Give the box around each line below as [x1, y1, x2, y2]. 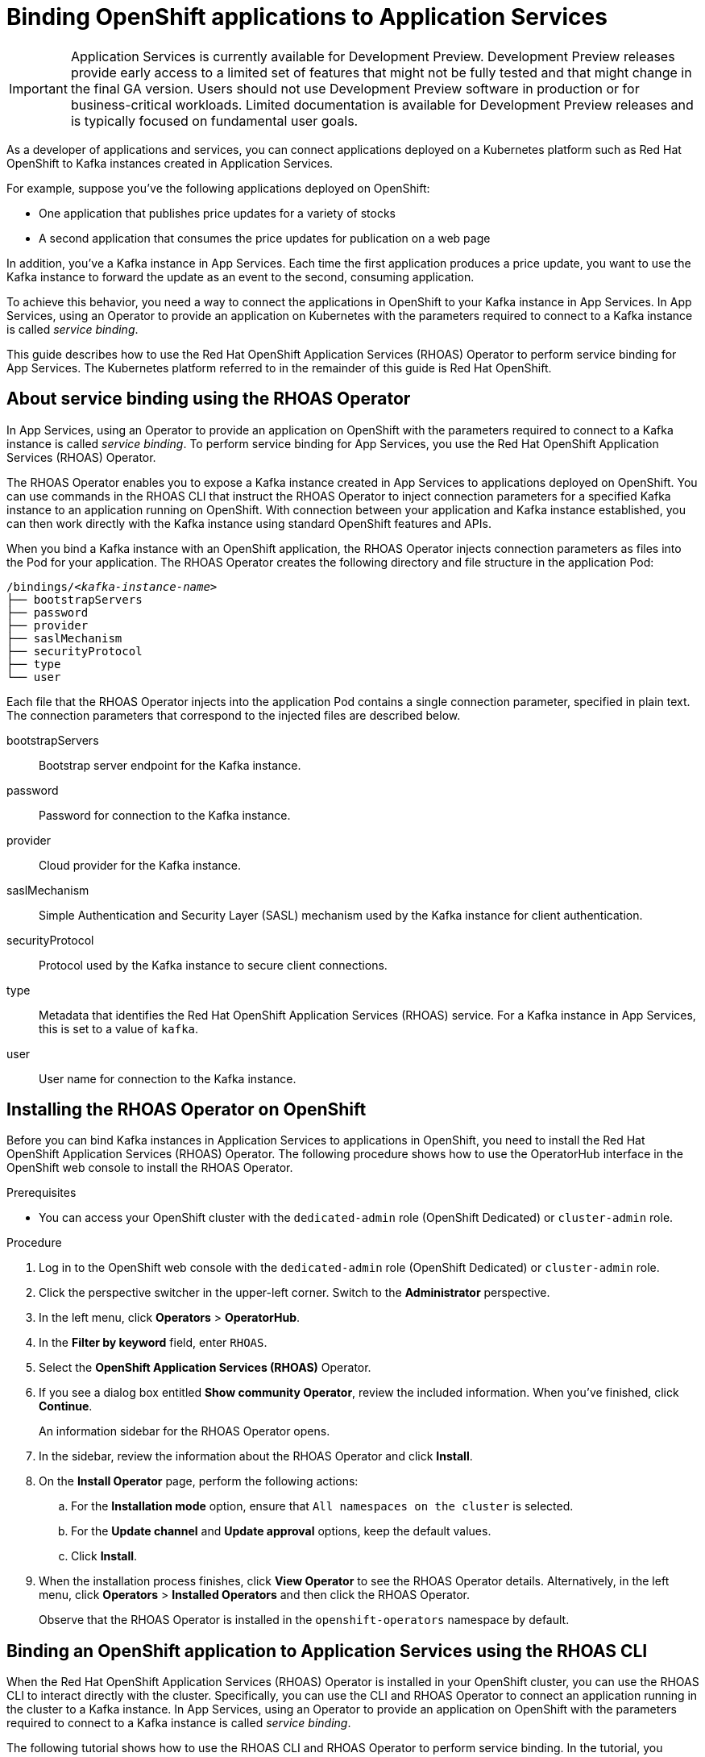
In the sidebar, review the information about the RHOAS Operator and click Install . [39, 1449, 473, 1464]
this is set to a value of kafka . [39, 1021, 199, 1036]
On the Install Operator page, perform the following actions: [39, 1474, 359, 1489]
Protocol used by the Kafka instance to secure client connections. [39, 957, 388, 972]
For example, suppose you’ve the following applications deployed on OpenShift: [6, 181, 430, 195]
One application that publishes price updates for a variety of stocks [39, 206, 396, 220]
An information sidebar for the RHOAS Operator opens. [39, 1424, 330, 1439]
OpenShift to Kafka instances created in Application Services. [6, 156, 334, 170]
